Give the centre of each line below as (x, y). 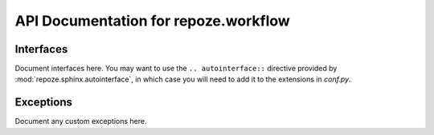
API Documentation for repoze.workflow (153, 21)
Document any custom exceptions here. (81, 121)
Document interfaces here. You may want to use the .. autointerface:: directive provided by (176, 69)
